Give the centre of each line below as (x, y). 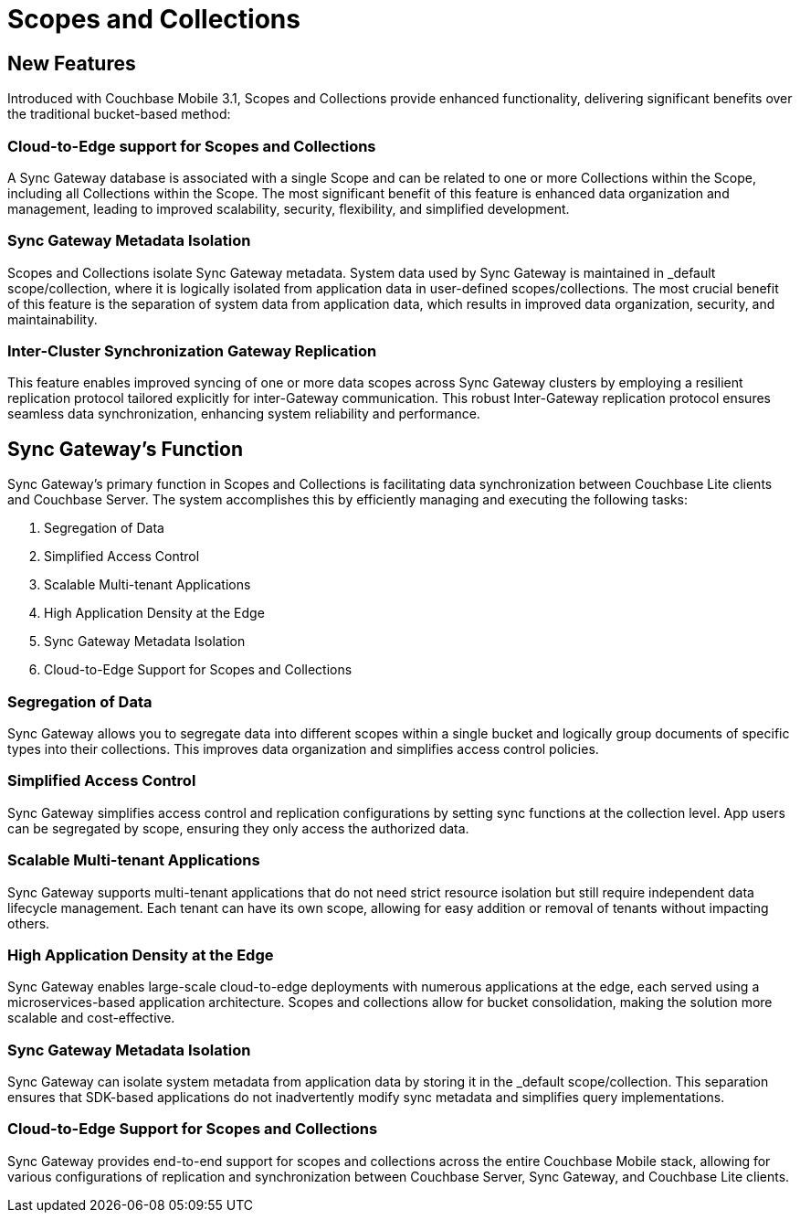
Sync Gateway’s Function (125, 449)
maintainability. (53, 319)
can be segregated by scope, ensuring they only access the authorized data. (238, 828)
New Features (72, 63)
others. (29, 923)
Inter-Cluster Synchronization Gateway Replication (192, 351)
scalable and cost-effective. (91, 1018)
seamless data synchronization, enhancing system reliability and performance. (244, 414)
